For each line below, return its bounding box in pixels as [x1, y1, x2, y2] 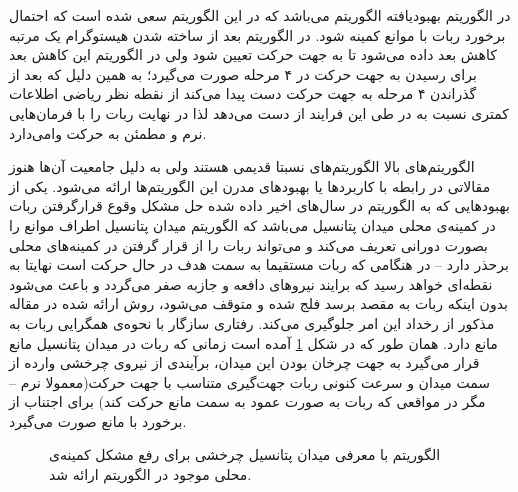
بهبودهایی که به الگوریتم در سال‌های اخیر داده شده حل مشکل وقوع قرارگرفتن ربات [9, 195, 510, 216]
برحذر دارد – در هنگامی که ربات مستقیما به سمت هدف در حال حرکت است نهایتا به [9, 254, 509, 275]
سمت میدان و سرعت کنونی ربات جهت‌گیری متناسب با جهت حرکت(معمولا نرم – [9, 371, 491, 392]
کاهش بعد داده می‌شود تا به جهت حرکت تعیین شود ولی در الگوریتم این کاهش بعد [9, 44, 497, 65]
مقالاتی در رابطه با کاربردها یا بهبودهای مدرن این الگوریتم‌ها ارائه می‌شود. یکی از [9, 175, 491, 196]
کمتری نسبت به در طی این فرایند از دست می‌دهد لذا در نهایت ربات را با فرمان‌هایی [9, 102, 509, 123]
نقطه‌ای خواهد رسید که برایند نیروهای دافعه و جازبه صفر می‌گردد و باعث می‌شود [9, 273, 493, 294]
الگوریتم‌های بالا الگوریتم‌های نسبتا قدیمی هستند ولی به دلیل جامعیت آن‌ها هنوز [9, 156, 475, 177]
